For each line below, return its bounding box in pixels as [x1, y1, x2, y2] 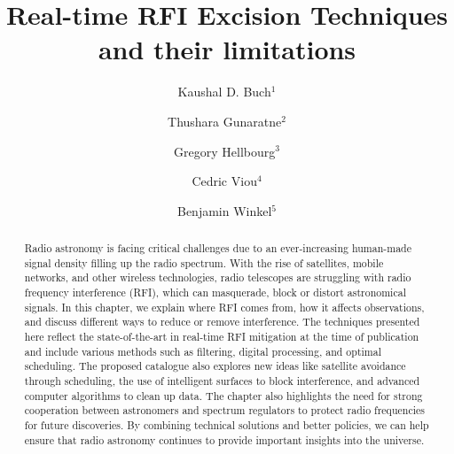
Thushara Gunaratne [168, 112, 282, 130]
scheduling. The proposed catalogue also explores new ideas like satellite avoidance [24, 358, 406, 373]
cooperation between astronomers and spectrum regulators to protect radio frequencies [24, 403, 425, 418]
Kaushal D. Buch [177, 82, 271, 101]
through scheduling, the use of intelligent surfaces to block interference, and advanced [24, 373, 420, 388]
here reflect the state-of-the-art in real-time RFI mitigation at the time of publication [24, 329, 419, 344]
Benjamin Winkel [176, 201, 272, 219]
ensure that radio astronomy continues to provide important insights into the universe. [24, 432, 425, 447]
